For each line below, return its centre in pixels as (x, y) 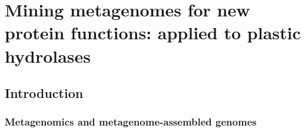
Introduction (44, 93)
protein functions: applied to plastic (153, 33)
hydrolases (48, 55)
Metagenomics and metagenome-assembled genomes (131, 122)
